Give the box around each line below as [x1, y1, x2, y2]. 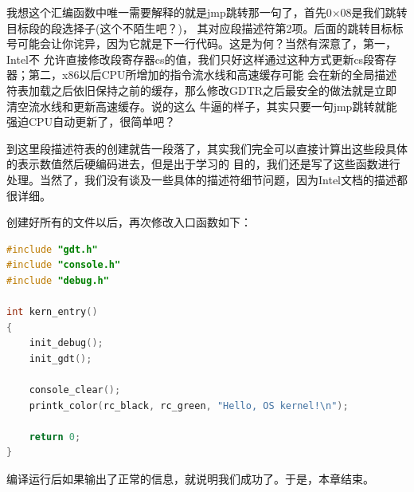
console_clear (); [29, 384, 121, 396]
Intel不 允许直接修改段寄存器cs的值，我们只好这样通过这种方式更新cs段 [6, 50, 375, 67]
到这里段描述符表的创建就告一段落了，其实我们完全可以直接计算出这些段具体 [6, 140, 408, 156]
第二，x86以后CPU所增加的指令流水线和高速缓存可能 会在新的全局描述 [28, 66, 397, 83]
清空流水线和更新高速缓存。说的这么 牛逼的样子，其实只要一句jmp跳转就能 [6, 97, 397, 114]
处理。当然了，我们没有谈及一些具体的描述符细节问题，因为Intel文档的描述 [6, 171, 396, 187]
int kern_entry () [6, 306, 98, 318]
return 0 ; [29, 431, 81, 443]
